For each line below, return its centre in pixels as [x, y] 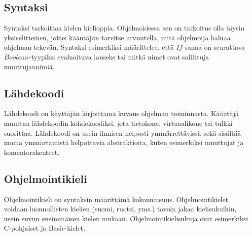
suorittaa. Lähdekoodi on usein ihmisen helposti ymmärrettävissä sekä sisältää [123, 133]
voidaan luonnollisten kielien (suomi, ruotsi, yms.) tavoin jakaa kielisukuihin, [120, 209]
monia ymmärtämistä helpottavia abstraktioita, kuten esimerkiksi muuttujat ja [124, 142]
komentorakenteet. [32, 152]
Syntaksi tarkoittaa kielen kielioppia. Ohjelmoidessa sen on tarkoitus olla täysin [124, 28]
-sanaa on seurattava [214, 47]
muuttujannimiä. [29, 66]
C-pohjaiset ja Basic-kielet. [45, 228]
